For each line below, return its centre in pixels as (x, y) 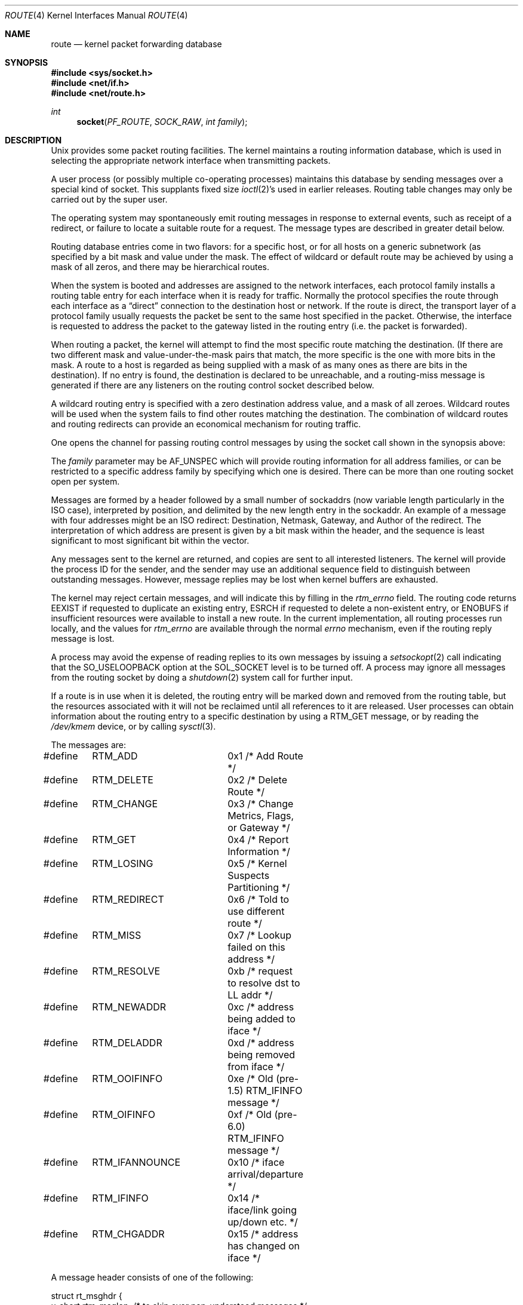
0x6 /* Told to (259, 899)
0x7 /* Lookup (260, 935)
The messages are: (89, 745)
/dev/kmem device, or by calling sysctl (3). (133, 726)
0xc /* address (261, 1007)
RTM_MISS (117, 935)
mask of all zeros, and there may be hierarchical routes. (160, 267)
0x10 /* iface (256, 1162)
